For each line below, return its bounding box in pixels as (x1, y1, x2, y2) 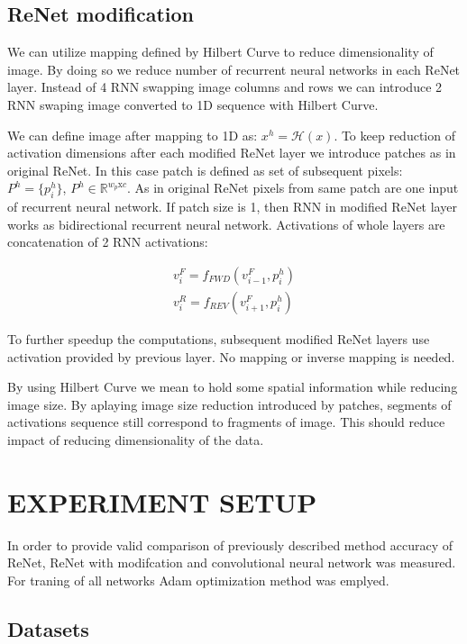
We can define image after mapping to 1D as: (7, 125, 258, 144)
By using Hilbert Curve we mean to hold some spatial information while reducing (7, 377, 458, 396)
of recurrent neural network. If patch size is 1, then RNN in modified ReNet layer (7, 197, 457, 216)
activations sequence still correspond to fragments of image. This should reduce (7, 413, 445, 431)
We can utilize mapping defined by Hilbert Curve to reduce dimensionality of (7, 42, 434, 61)
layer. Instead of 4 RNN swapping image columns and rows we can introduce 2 (7, 77, 443, 96)
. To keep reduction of (334, 125, 455, 144)
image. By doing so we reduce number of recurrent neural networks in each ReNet (7, 59, 461, 78)
